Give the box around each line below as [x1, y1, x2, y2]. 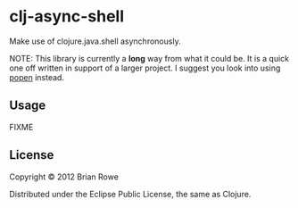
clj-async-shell [9, 6, 125, 27]
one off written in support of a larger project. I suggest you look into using [9, 62, 281, 73]
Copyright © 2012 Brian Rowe [9, 171, 119, 182]
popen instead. [9, 71, 65, 82]
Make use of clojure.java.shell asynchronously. [9, 36, 181, 46]
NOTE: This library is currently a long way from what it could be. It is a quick [9, 53, 290, 63]
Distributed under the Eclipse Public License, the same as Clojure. [9, 188, 252, 199]
